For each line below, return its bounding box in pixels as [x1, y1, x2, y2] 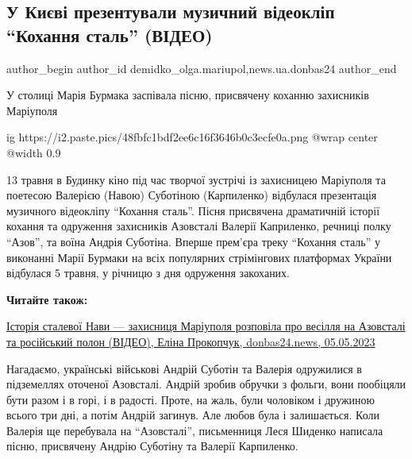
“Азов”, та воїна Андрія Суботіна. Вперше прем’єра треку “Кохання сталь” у [6, 233, 380, 249]
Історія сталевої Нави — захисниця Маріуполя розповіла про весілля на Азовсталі [6, 318, 406, 334]
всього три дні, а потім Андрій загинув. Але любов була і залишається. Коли [6, 407, 379, 423]
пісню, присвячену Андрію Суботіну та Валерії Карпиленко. [6, 438, 298, 454]
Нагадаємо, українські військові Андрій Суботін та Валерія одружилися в [6, 360, 362, 376]
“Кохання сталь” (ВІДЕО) [6, 22, 213, 47]
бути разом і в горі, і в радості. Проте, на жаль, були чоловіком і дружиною [6, 391, 375, 407]
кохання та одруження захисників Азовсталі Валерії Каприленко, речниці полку [6, 218, 391, 234]
